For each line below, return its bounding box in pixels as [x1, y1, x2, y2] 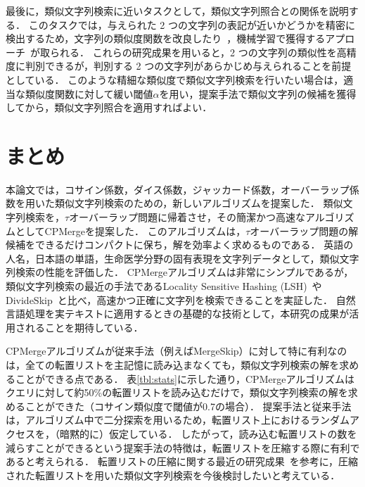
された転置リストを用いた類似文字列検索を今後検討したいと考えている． [6, 467, 340, 482]
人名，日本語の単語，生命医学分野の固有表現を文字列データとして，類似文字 [6, 251, 359, 265]
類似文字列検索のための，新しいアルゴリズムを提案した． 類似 [54, 196, 343, 210]
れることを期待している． [25, 320, 143, 334]
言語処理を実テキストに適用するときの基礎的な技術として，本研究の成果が [6, 306, 350, 321]
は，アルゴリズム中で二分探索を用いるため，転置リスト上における [6, 412, 310, 427]
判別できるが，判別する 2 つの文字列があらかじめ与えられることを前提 [25, 58, 352, 73]
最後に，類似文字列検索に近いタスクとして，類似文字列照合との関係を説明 [6, 4, 349, 18]
